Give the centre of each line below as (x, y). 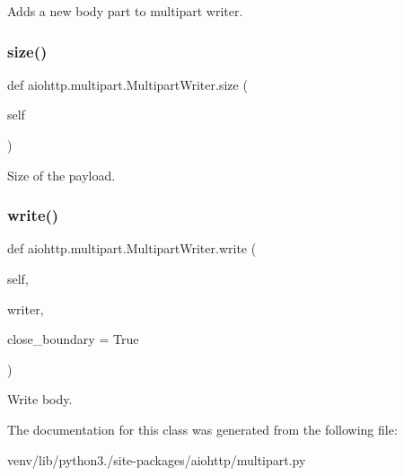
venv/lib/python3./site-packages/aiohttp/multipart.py (157, 459)
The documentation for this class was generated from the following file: (202, 429)
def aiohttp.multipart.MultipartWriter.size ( (127, 84)
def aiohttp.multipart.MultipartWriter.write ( (132, 248)
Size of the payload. (61, 175)
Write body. (40, 399)
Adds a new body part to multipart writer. (125, 11)
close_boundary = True (73, 339)
